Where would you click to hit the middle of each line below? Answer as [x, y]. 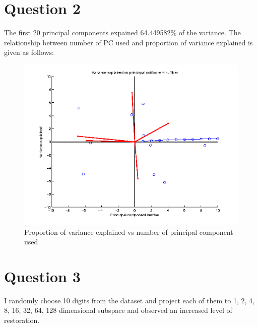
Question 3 [42, 276]
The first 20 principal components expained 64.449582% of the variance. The [122, 32]
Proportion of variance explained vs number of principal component [129, 232]
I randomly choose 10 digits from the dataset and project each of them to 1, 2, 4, [129, 300]
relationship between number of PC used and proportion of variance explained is [128, 42]
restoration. [22, 320]
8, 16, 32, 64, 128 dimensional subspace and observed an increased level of [118, 310]
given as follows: [29, 52]
